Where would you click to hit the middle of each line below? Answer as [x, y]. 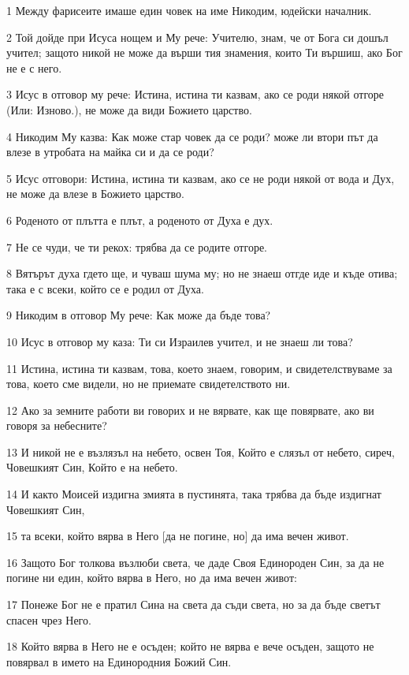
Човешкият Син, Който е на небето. [92, 467]
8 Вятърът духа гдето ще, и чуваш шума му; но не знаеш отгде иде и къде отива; [202, 273]
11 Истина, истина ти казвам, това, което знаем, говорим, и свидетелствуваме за [199, 368]
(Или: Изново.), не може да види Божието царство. [129, 109]
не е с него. [34, 67]
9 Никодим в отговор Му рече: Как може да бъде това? [139, 315]
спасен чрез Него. [49, 619]
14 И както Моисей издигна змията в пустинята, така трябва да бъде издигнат [194, 494]
